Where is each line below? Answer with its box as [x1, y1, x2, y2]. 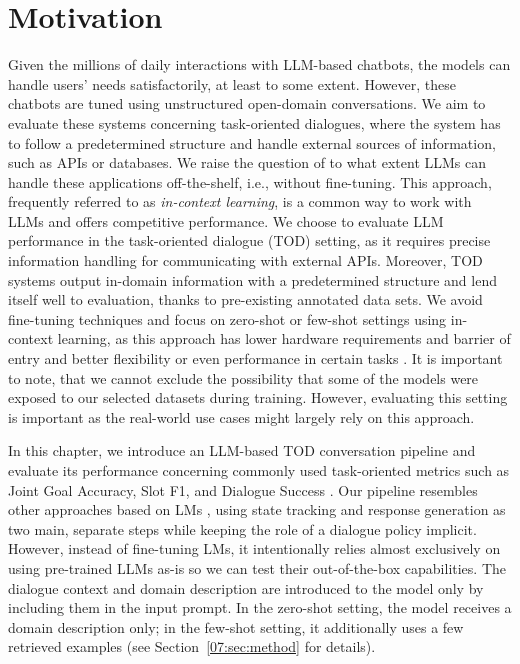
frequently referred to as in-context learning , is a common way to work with [8, 191, 472, 212]
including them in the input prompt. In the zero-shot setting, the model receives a [8, 597, 512, 618]
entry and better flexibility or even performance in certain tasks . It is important [8, 348, 503, 369]
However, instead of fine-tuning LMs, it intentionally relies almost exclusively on [8, 538, 501, 559]
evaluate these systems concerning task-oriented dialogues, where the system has [8, 112, 501, 133]
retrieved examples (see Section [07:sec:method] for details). [8, 636, 376, 657]
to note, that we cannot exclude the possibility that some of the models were [8, 367, 479, 388]
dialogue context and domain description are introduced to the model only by [8, 577, 484, 598]
